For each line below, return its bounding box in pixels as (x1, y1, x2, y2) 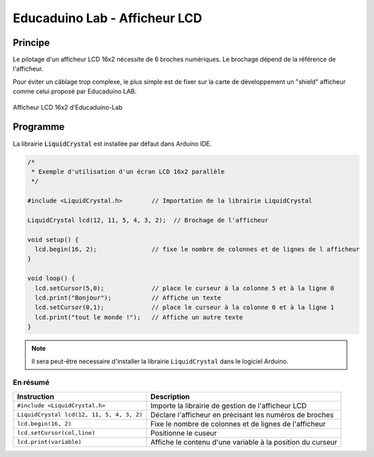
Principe (12, 37, 50, 49)
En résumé (12, 378, 50, 388)
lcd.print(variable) (17, 438, 82, 446)
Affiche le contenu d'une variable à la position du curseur (150, 437, 337, 447)
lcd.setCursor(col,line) (17, 429, 96, 437)
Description (150, 392, 190, 402)
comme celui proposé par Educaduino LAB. (12, 87, 137, 96)
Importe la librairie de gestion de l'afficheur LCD (150, 401, 308, 411)
